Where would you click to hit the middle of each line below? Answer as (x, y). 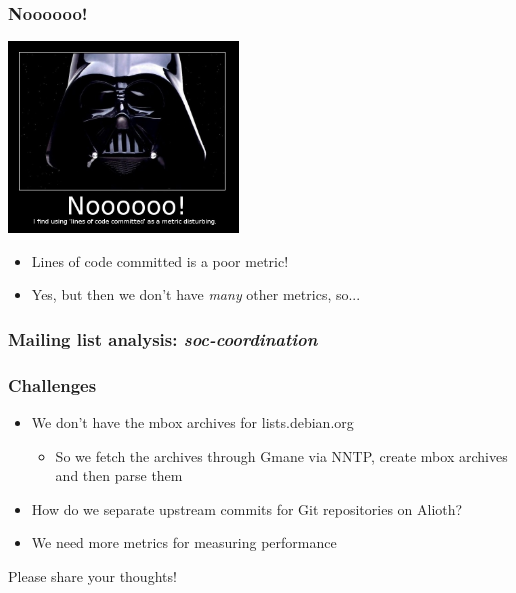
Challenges (52, 384)
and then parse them (119, 475)
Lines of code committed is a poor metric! (160, 260)
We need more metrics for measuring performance (184, 542)
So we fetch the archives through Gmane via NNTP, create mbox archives (281, 455)
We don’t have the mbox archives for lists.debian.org (192, 422)
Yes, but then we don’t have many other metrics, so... (196, 294)
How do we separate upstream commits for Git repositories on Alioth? (247, 508)
